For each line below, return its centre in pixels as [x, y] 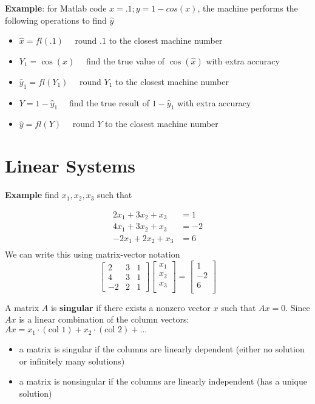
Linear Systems [70, 166]
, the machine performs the [248, 8]
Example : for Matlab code [56, 8]
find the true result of [109, 102]
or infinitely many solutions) [72, 361]
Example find [32, 195]
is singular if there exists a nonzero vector [130, 307]
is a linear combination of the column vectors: [104, 319]
